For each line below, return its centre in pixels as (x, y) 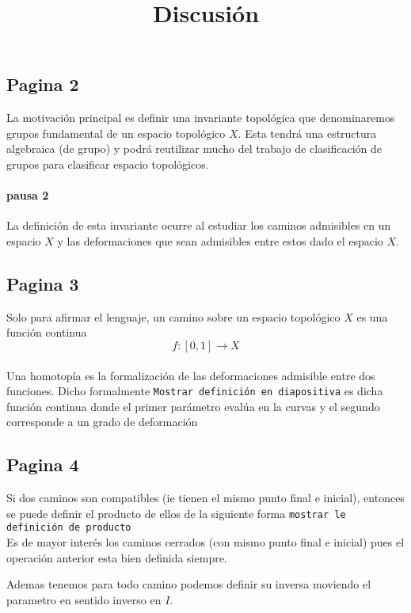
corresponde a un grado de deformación (102, 422)
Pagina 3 (43, 283)
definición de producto (69, 528)
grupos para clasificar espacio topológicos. (108, 164)
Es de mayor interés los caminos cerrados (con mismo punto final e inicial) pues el (205, 542)
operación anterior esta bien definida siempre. (117, 557)
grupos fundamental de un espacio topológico (116, 133)
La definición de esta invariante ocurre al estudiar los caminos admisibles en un (199, 225)
